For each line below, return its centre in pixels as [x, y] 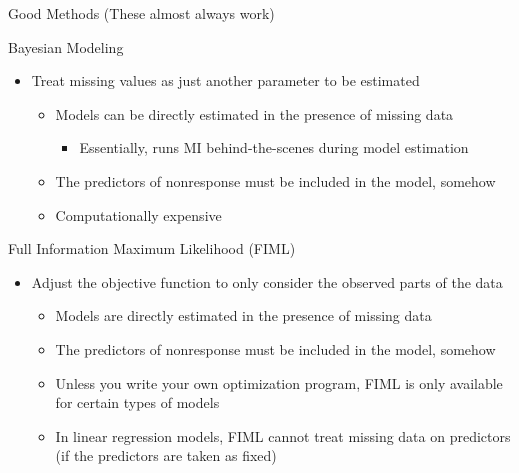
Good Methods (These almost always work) [141, 13]
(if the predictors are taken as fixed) [166, 455]
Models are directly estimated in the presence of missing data [243, 315]
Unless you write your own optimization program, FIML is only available [279, 382]
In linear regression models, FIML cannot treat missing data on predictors [283, 435]
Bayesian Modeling [66, 46]
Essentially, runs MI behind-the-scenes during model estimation [274, 147]
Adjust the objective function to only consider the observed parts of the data [267, 281]
